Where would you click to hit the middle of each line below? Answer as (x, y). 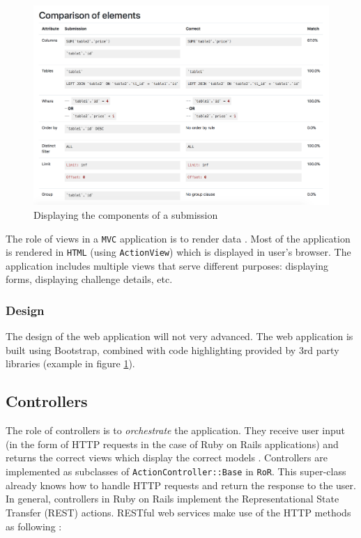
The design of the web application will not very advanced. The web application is (179, 336)
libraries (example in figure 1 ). (70, 363)
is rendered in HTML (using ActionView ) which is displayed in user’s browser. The (178, 252)
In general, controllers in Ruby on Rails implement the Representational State (172, 499)
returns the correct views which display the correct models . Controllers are (167, 458)
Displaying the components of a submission (126, 214)
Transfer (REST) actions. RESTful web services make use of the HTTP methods (178, 512)
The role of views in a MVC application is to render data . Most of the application (178, 238)
